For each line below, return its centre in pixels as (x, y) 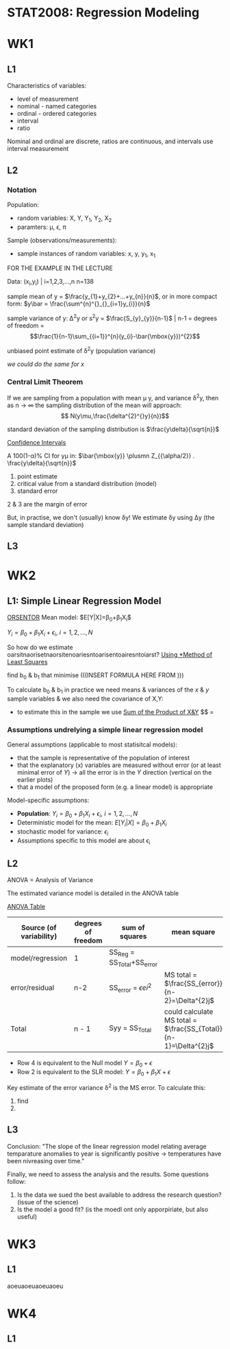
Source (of (39, 928)
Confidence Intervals (37, 442)
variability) (39, 936)
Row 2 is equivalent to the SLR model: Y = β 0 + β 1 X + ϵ (94, 1072)
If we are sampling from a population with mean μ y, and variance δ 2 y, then (113, 397)
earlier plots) (35, 780)
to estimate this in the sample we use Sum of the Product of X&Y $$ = (115, 712)
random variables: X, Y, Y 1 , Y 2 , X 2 (64, 219)
